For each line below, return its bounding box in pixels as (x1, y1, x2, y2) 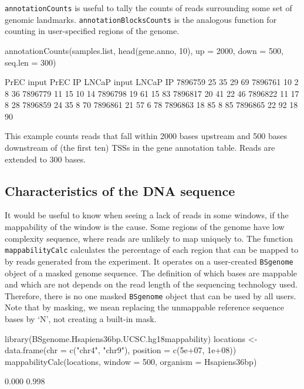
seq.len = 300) (5, 56, 56, 68)
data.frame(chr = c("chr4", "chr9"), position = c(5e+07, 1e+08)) (5, 344, 237, 356)
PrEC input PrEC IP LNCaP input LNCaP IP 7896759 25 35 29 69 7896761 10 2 (5, 76, 299, 88)
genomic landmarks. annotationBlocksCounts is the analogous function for (5, 13, 277, 25)
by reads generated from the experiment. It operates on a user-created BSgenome (5, 255, 293, 267)
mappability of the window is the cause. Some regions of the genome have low (5, 221, 285, 233)
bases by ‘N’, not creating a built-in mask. (5, 312, 157, 324)
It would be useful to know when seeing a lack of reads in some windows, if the (5, 209, 289, 221)
